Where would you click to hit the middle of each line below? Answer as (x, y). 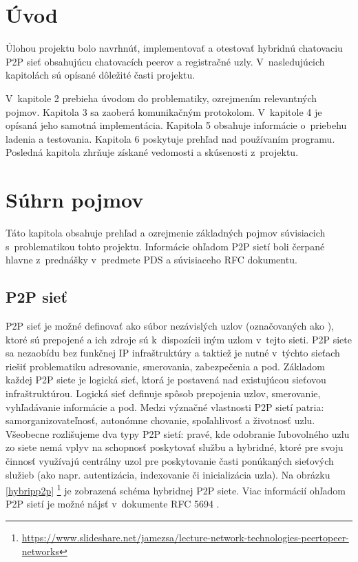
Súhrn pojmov (75, 200)
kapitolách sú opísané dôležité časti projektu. (101, 75)
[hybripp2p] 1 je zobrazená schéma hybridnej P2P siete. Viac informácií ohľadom (176, 489)
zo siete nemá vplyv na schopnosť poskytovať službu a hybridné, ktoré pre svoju (175, 447)
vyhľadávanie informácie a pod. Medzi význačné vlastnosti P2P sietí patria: (165, 407)
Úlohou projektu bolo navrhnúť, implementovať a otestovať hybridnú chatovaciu (174, 48)
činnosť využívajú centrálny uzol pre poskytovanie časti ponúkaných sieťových (170, 460)
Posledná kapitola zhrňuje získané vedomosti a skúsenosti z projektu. (152, 152)
